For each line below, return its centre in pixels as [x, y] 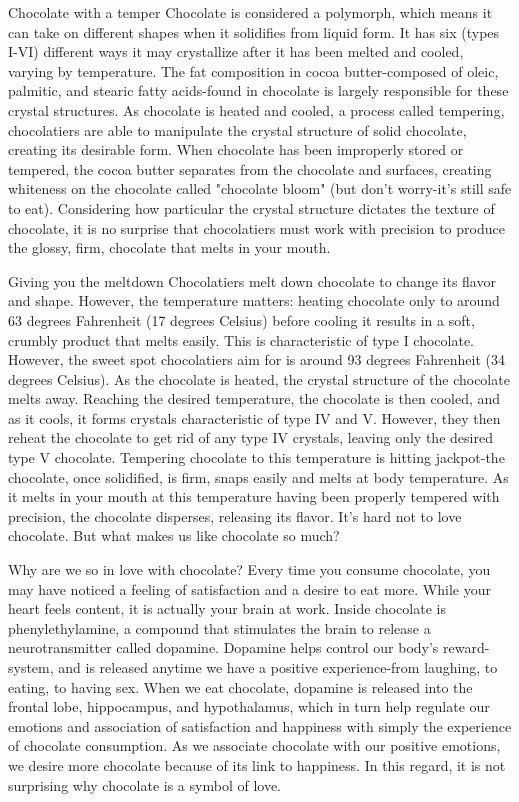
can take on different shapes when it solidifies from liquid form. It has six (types [254, 31]
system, [31, 667]
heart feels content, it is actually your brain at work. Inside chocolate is [227, 608]
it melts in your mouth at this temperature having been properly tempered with [254, 496]
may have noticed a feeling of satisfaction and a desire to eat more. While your [249, 588]
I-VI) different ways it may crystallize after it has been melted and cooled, [236, 51]
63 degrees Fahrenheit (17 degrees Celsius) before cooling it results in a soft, [241, 319]
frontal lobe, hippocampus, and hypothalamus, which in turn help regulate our [249, 706]
